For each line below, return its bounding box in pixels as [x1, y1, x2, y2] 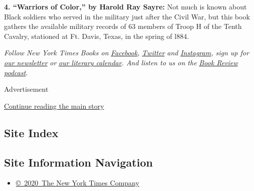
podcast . [4, 67, 28, 77]
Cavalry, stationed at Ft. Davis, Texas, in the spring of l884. [4, 30, 189, 41]
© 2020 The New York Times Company [16, 178, 139, 188]
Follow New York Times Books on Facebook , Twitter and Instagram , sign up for [4, 47, 249, 58]
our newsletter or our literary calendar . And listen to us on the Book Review [4, 57, 238, 67]
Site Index [4, 125, 59, 140]
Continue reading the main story [4, 100, 104, 111]
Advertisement [4, 84, 49, 94]
